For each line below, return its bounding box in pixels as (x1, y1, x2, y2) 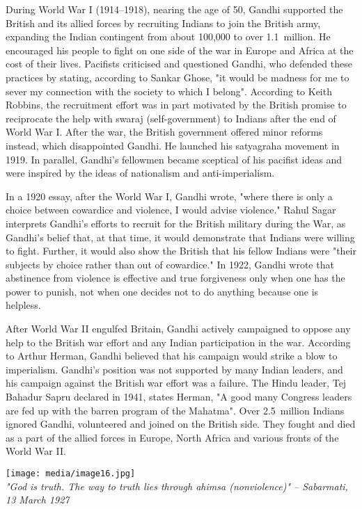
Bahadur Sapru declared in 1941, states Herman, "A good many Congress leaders (6, 389, 352, 404)
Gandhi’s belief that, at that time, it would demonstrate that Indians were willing (6, 229, 355, 244)
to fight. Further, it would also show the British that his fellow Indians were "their (6, 243, 356, 258)
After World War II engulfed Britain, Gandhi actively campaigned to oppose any (6, 321, 351, 336)
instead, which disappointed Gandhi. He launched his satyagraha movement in (6, 138, 340, 152)
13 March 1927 (6, 492, 70, 507)
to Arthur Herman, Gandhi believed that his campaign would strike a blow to (6, 348, 338, 363)
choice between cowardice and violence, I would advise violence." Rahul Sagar (6, 202, 336, 217)
